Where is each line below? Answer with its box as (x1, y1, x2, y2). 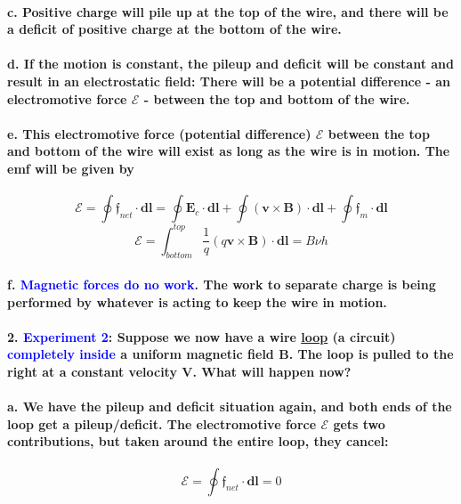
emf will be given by (7, 159, 134, 177)
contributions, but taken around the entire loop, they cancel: (7, 432, 389, 451)
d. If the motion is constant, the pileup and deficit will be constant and (7, 54, 454, 73)
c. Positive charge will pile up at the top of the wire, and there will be (7, 2, 449, 20)
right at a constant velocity (7, 362, 177, 380)
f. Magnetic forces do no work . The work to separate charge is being (7, 275, 436, 294)
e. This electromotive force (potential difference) (7, 124, 311, 142)
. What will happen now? (192, 362, 352, 380)
